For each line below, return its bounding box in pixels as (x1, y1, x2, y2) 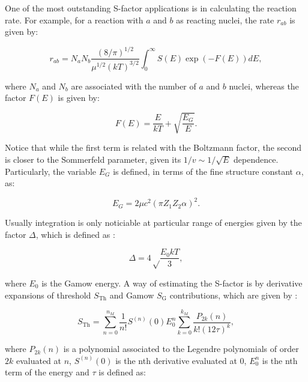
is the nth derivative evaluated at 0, (115, 354, 247, 366)
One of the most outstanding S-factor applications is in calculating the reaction (5, 2, 297, 14)
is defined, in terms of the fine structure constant (113, 165, 294, 177)
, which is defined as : (35, 228, 115, 240)
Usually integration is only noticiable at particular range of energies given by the (5, 216, 302, 229)
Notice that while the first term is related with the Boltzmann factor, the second (5, 141, 302, 154)
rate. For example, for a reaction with (5, 13, 143, 26)
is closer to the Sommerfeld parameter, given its (5, 153, 181, 166)
